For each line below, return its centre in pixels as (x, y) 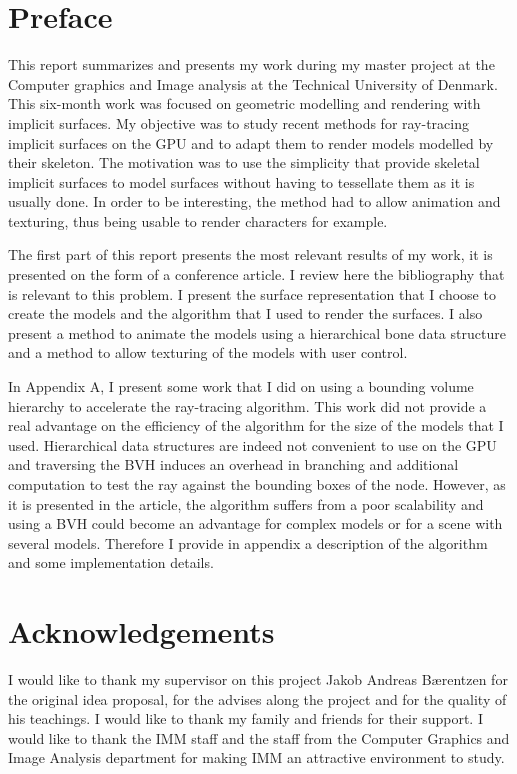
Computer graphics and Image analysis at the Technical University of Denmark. (253, 83)
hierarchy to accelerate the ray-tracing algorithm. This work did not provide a (247, 405)
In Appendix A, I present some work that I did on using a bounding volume (241, 386)
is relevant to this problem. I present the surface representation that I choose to (252, 293)
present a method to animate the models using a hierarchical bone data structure (257, 332)
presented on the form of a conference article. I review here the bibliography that (256, 274)
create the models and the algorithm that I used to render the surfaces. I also (245, 313)
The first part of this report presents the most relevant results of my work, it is (250, 254)
